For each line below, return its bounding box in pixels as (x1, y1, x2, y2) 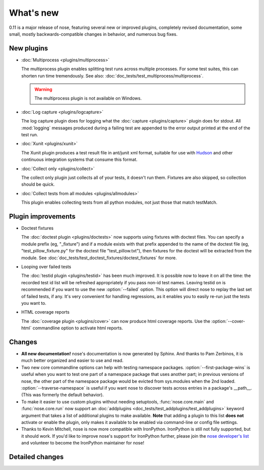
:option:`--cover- (211, 318, 245, 324)
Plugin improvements (9, 212, 76, 221)
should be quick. (21, 181, 55, 187)
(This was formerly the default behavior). (21, 392, 104, 398)
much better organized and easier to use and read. (21, 358, 124, 364)
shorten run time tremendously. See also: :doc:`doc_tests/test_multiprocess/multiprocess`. (21, 73, 204, 78)
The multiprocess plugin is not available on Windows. (34, 96, 142, 101)
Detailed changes (9, 452, 64, 461)
